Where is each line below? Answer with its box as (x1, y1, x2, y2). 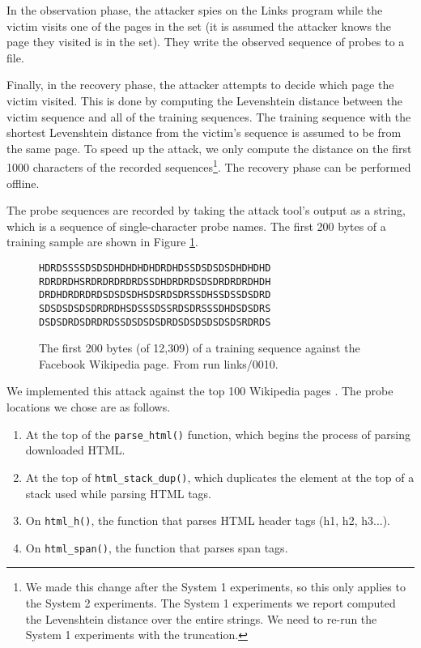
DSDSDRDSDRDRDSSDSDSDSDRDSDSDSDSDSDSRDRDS (39, 316, 271, 328)
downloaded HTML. (25, 441, 125, 458)
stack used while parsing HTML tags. (25, 484, 211, 501)
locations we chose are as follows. (6, 399, 171, 416)
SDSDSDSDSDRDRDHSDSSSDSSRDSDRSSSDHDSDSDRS (39, 302, 271, 314)
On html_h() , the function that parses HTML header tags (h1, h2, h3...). (25, 512, 391, 529)
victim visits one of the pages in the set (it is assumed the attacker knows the (6, 17, 392, 34)
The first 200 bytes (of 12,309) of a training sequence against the (39, 339, 360, 356)
